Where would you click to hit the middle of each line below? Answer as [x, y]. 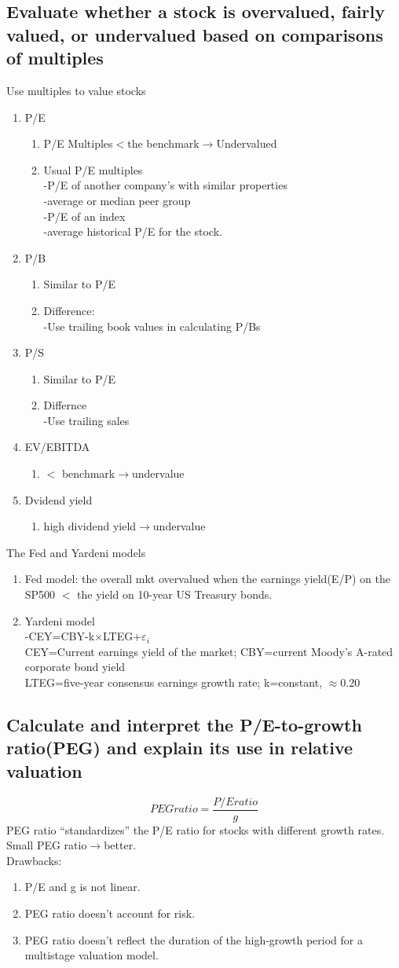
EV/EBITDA [57, 447]
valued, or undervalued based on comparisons [195, 34]
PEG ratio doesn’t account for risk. [110, 913]
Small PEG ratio [47, 845]
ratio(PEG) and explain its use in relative [180, 748]
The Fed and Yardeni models [76, 552]
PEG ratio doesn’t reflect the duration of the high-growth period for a [194, 939]
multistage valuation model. [92, 955]
